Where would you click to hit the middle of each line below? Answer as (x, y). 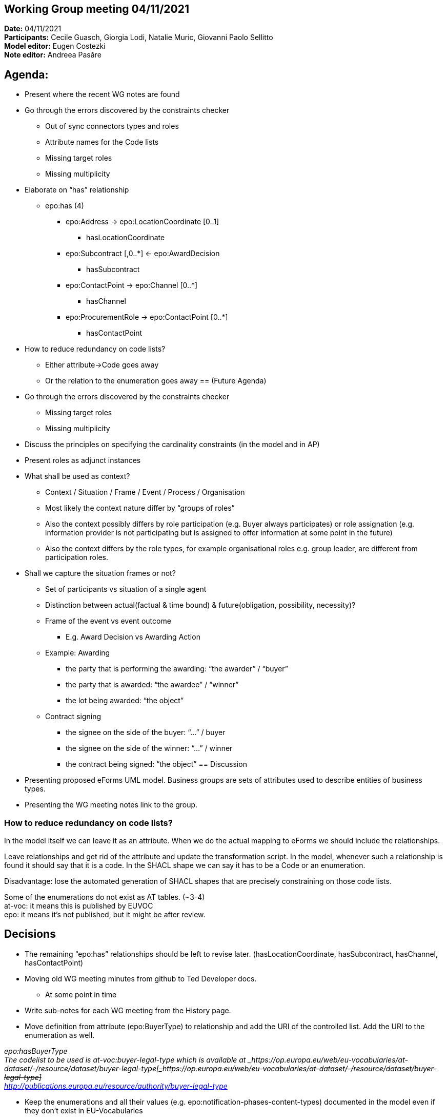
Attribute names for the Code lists (102, 142)
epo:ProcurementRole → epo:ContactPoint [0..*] (147, 317)
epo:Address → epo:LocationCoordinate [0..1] (143, 222)
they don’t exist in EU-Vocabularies (84, 1110)
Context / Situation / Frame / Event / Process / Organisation (145, 492)
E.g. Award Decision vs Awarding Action (133, 637)
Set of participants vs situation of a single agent (126, 589)
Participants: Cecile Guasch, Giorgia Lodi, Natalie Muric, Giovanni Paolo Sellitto (139, 37)
